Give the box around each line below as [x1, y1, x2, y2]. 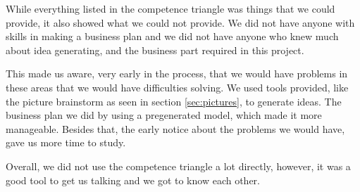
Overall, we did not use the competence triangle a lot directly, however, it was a [6, 158, 351, 173]
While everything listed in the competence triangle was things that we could [6, 1, 335, 15]
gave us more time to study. [6, 135, 126, 150]
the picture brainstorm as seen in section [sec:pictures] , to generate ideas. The [6, 94, 342, 108]
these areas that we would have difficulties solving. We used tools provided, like [6, 79, 349, 94]
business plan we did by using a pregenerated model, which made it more [6, 108, 322, 122]
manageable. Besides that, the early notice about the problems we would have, [6, 121, 345, 136]
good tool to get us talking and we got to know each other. [6, 172, 260, 187]
